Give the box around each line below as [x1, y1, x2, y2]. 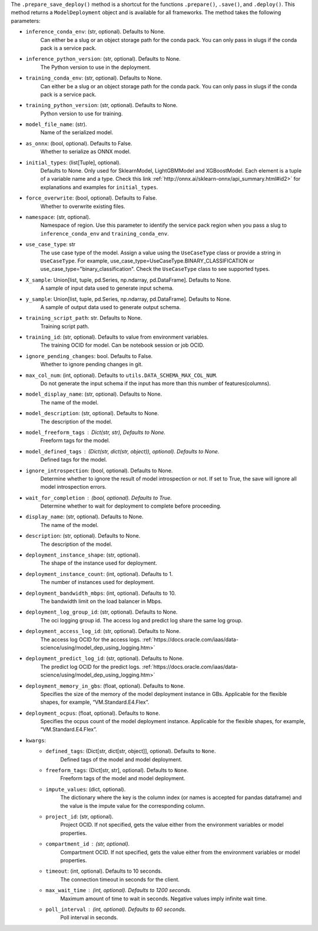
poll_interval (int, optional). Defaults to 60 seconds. [45, 906, 187, 913]
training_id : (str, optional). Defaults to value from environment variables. [25, 333, 209, 341]
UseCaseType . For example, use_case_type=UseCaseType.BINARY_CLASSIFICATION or [40, 257, 254, 264]
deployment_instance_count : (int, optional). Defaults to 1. [25, 570, 173, 577]
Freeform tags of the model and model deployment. [60, 775, 185, 782]
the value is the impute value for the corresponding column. [60, 802, 206, 809]
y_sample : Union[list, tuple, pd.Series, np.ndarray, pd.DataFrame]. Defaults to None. [25, 295, 231, 303]
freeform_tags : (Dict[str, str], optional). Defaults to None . [45, 767, 188, 774]
